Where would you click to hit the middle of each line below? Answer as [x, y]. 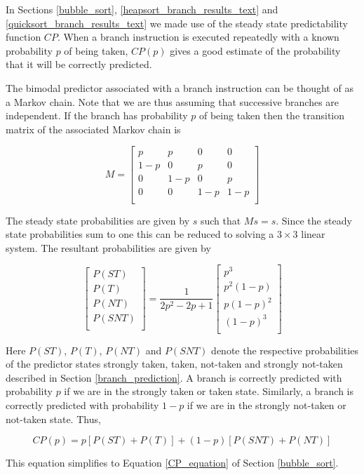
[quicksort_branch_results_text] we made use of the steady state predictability [177, 23]
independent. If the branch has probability [97, 115]
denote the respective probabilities [285, 350]
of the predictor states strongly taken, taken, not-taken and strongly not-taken [174, 364]
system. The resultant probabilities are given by [108, 247]
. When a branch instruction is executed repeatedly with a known [198, 37]
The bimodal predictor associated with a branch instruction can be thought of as [180, 87]
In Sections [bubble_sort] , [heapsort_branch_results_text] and [142, 9]
